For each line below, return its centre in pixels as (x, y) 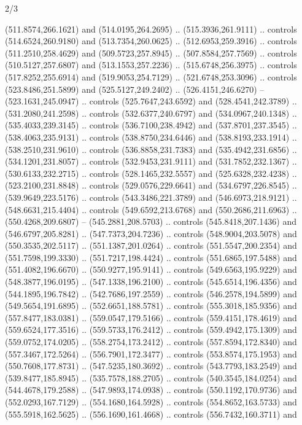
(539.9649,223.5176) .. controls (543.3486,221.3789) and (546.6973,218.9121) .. (151, 197)
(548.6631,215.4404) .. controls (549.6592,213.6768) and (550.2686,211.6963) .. (151, 209)
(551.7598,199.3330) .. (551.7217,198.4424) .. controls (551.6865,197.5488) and (151, 257)
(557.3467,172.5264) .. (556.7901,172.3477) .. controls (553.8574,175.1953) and (151, 353)
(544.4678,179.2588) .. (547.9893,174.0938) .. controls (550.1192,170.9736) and (151, 390)
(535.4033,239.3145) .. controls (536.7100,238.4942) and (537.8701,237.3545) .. (151, 125)
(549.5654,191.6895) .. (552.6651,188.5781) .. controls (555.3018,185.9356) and (151, 306)
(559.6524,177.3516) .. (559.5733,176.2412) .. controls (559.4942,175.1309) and (151, 329)
